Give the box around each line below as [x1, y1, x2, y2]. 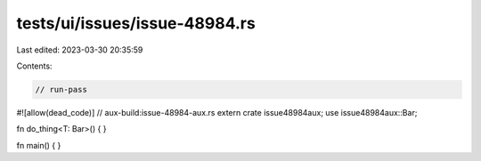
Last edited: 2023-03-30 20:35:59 [16, 44, 143, 55]
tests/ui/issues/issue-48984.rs [16, 13, 256, 33]
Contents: [16, 60, 53, 71]
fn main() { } [16, 140, 61, 150]
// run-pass [35, 85, 88, 94]
